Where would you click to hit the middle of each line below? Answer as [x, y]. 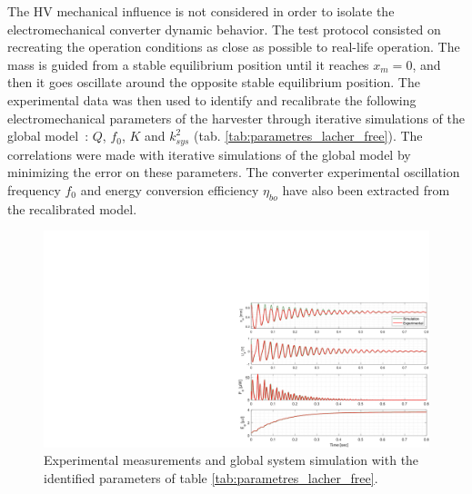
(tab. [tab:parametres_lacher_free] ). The [308, 136]
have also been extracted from [366, 189]
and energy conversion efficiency [170, 189]
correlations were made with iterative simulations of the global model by [209, 154]
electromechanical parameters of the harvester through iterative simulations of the [236, 118]
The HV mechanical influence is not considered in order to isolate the [201, 11]
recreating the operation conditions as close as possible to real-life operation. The [234, 47]
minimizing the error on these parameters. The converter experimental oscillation [234, 172]
